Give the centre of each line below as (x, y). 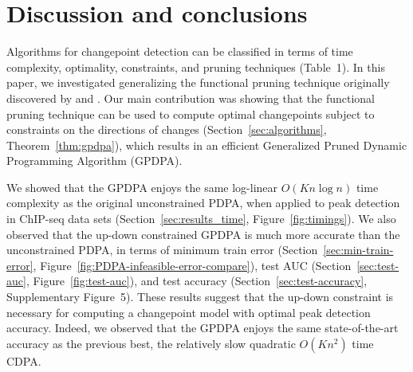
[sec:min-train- (358, 250)
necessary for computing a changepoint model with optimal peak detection (189, 312)
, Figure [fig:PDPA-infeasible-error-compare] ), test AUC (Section (192, 265)
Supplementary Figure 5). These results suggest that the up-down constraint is (200, 297)
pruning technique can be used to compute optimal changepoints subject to (191, 114)
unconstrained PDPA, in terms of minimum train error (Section (162, 250)
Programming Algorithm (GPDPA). (94, 161)
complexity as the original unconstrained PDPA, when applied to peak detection (203, 203)
